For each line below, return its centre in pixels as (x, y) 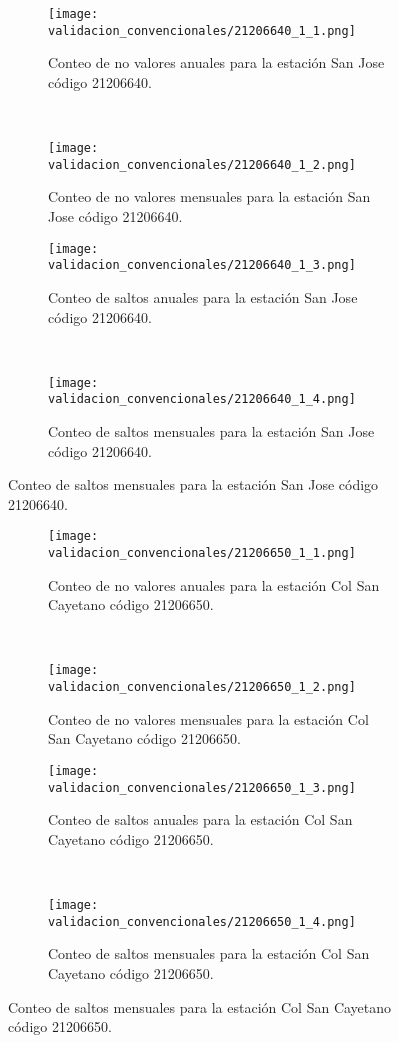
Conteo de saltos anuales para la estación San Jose (203, 296)
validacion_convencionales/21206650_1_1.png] (202, 553)
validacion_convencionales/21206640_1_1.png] (202, 30)
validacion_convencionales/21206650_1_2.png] (202, 687)
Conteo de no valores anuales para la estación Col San (214, 584)
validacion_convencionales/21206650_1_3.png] (202, 787)
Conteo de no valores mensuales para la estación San (209, 196)
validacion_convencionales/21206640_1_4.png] (202, 399)
